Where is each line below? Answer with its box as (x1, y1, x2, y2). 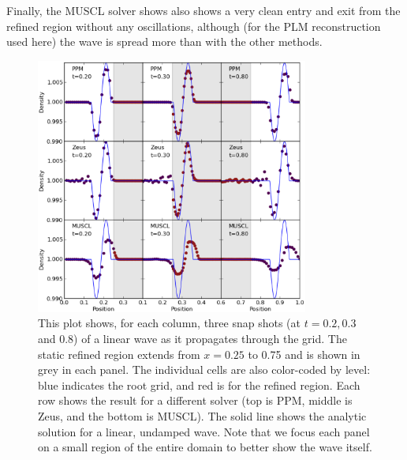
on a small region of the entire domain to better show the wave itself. (38, 439, 372, 455)
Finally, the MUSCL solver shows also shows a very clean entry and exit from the (6, 2, 401, 18)
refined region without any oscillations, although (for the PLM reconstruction (6, 17, 381, 34)
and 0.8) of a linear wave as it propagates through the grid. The (38, 330, 347, 346)
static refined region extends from (38, 345, 200, 362)
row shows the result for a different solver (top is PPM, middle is (38, 392, 353, 409)
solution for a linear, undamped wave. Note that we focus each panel (38, 423, 370, 439)
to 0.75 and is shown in (248, 345, 360, 362)
